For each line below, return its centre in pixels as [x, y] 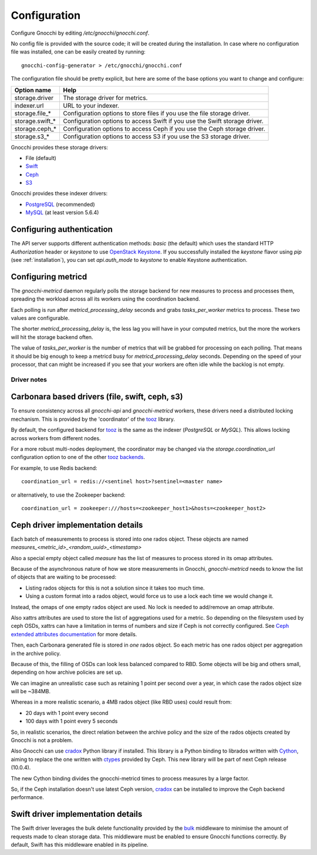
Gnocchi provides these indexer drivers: [59, 194]
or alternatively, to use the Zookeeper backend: [68, 495]
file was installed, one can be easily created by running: [78, 52]
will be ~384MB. [31, 691]
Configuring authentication [62, 229]
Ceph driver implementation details [77, 525]
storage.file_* [33, 113]
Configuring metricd [49, 277]
